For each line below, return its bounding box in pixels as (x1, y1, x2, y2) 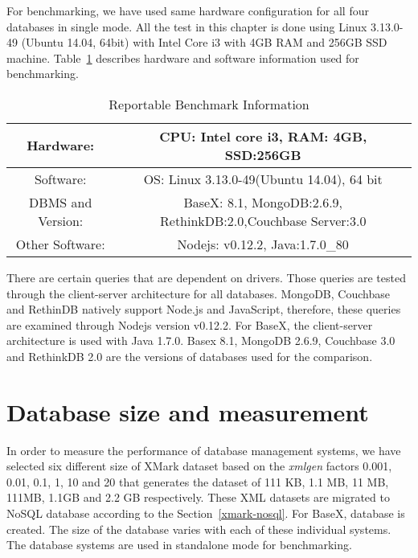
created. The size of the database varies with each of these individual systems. (6, 520, 391, 537)
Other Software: (15, 234, 105, 253)
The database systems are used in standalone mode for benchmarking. (6, 536, 352, 553)
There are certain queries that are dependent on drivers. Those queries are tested (6, 269, 406, 285)
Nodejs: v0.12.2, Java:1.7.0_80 (177, 234, 349, 253)
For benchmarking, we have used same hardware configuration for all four (6, 2, 369, 18)
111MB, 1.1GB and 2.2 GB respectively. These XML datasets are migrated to (6, 489, 390, 506)
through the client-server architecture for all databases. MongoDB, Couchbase (6, 285, 390, 302)
